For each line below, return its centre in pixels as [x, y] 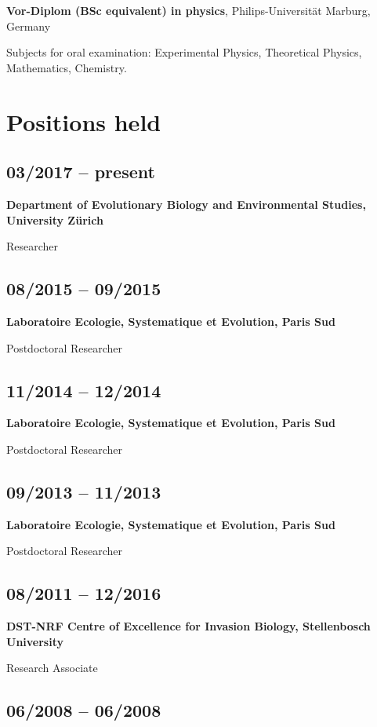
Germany [29, 26]
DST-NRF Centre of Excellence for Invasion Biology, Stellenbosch [188, 626]
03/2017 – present [81, 172]
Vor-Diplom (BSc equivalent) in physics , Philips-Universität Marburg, [188, 10]
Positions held [84, 121]
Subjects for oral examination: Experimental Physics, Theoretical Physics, [184, 52]
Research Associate [52, 668]
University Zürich [55, 219]
